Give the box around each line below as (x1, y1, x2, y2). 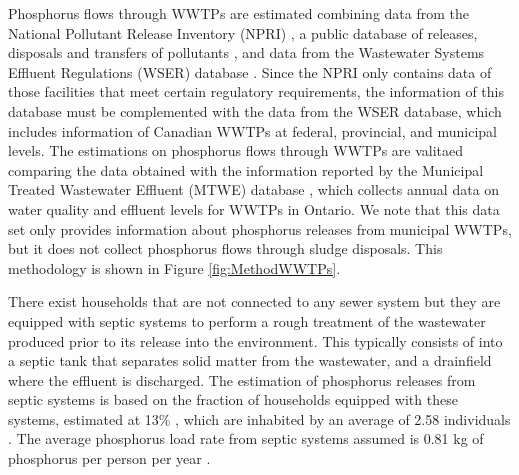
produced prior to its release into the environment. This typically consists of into (8, 330, 503, 351)
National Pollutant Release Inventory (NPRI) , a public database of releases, (8, 22, 478, 43)
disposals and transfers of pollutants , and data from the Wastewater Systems (8, 42, 485, 63)
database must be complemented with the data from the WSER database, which (8, 100, 502, 121)
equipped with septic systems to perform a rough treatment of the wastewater (8, 310, 486, 331)
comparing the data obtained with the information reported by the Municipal (8, 159, 484, 180)
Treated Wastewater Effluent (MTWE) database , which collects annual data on (8, 179, 500, 200)
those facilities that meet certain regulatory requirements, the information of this (8, 81, 504, 102)
